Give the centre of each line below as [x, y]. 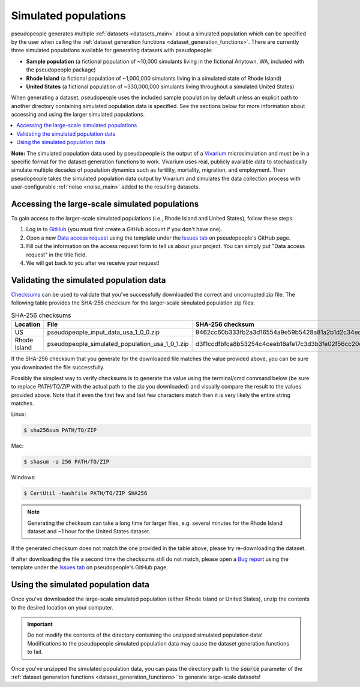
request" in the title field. [56, 255]
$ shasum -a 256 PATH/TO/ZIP [67, 462]
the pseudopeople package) [61, 70]
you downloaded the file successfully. [58, 367]
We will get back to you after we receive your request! [93, 263]
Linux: [19, 414]
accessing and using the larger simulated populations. [78, 115]
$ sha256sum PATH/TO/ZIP [60, 430]
